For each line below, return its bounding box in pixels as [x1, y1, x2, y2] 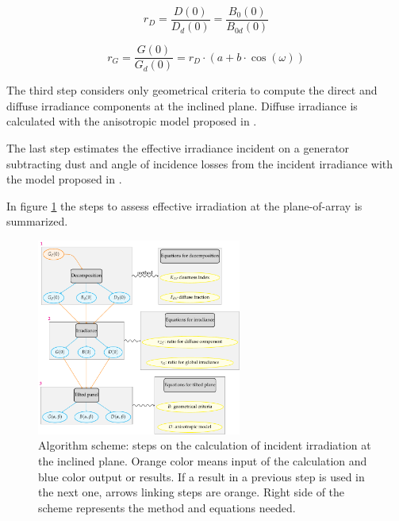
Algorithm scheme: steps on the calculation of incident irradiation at [38, 437, 371, 453]
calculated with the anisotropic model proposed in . [6, 113, 257, 129]
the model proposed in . [6, 171, 122, 187]
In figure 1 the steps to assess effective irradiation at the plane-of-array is [6, 197, 363, 214]
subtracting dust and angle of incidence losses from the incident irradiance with [6, 155, 393, 172]
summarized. [6, 213, 68, 230]
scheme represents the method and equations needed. [38, 499, 296, 515]
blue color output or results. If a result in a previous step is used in [38, 468, 365, 484]
